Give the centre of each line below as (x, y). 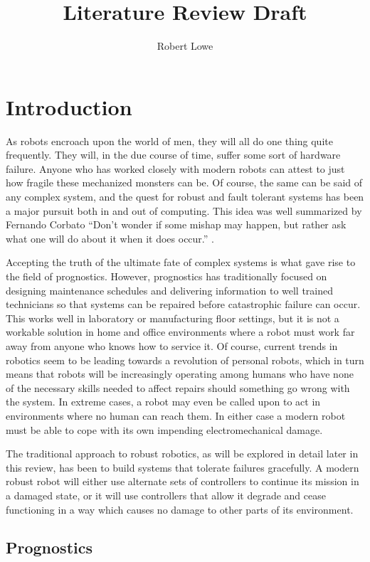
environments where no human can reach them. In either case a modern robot (176, 415)
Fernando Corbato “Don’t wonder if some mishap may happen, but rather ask (176, 224)
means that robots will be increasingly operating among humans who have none (180, 374)
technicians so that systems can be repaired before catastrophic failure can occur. (183, 304)
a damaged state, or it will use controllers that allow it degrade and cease (166, 495)
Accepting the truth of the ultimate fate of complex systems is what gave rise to (181, 262)
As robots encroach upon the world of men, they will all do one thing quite (169, 140)
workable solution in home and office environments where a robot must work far (180, 332)
